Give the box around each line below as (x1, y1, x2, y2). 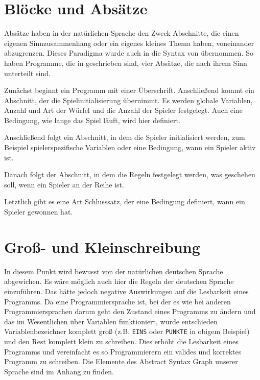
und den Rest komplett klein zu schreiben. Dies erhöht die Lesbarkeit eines (4, 336, 239, 346)
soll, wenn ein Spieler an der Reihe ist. (4, 179, 124, 189)
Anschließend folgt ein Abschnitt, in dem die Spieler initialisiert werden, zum (4, 132, 245, 142)
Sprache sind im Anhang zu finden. (4, 366, 114, 376)
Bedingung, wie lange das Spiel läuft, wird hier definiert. (4, 114, 181, 125)
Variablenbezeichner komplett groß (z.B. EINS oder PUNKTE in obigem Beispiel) (4, 326, 250, 337)
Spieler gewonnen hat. (4, 206, 73, 217)
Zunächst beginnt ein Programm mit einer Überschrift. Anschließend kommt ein (4, 85, 254, 96)
